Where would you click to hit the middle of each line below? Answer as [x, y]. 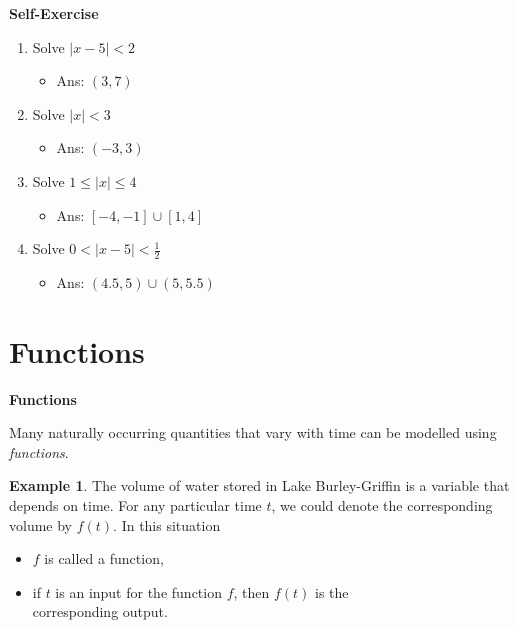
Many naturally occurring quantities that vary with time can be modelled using [253, 432]
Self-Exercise [54, 13]
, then [251, 591]
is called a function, [104, 558]
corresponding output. [100, 611]
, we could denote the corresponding [382, 505]
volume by [40, 524]
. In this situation [167, 524]
